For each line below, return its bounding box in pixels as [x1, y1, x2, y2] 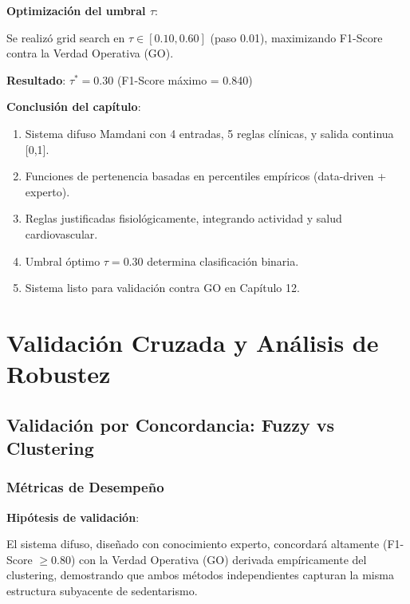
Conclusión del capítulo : [6, 98, 141, 115]
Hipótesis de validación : [6, 508, 140, 525]
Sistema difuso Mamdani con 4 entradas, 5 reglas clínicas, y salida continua [25, 124, 394, 141]
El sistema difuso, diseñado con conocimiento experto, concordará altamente [6, 535, 380, 552]
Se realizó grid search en [6, 29, 125, 45]
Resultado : [6, 71, 66, 88]
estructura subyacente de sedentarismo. [6, 582, 198, 599]
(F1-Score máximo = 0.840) [116, 71, 253, 88]
